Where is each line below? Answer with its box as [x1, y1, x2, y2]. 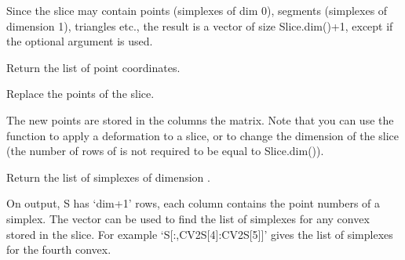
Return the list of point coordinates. [6, 59, 181, 75]
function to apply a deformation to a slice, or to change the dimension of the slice [6, 127, 400, 143]
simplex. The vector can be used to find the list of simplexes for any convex [6, 210, 370, 226]
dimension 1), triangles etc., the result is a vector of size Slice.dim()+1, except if [6, 17, 393, 34]
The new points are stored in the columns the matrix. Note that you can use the [6, 111, 394, 128]
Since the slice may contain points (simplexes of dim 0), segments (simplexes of [6, 2, 388, 18]
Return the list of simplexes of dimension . [6, 168, 210, 185]
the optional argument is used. [6, 33, 153, 49]
